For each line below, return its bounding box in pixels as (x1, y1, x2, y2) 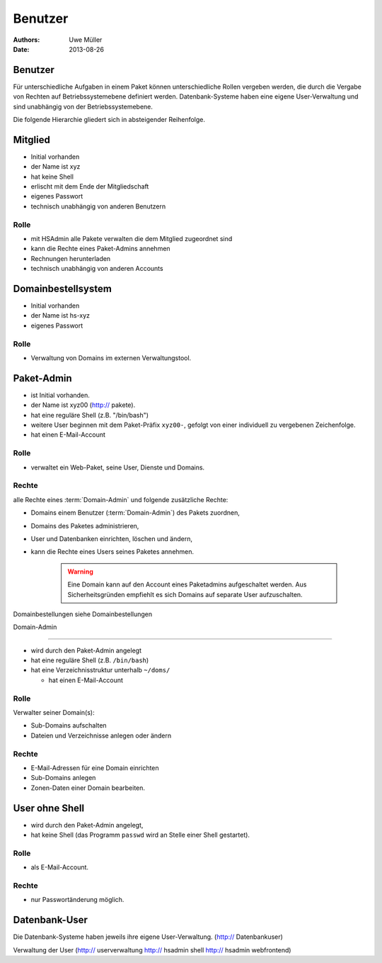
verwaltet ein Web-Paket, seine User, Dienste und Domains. (30, 463, 205, 472)
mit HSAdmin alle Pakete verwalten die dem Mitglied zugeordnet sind (30, 235, 233, 243)
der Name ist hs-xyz (30, 311, 91, 320)
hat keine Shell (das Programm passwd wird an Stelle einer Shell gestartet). (30, 830, 250, 839)
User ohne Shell (13, 802, 85, 814)
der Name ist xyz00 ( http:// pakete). (30, 401, 136, 409)
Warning (67, 567, 93, 576)
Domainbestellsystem (13, 283, 112, 294)
